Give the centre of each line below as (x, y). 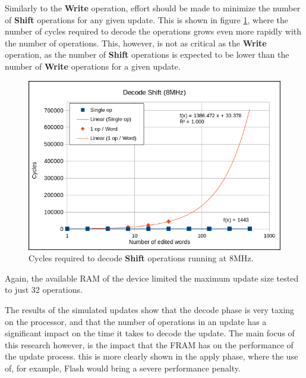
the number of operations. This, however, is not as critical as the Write (136, 43)
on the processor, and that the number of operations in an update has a (136, 321)
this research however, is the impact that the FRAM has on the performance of (149, 344)
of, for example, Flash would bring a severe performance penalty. (123, 368)
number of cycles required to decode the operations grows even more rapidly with (153, 31)
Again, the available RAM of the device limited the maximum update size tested (152, 278)
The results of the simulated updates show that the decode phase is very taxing (150, 309)
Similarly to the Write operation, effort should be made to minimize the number (153, 8)
